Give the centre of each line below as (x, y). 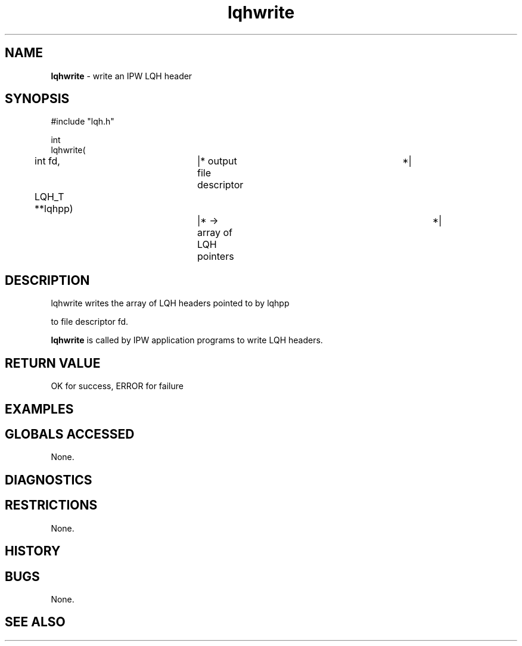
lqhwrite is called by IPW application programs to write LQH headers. (187, 340)
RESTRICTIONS (51, 505)
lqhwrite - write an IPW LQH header (122, 76)
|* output (217, 161)
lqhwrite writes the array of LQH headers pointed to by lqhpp (170, 303)
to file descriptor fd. (90, 322)
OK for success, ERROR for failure (117, 386)
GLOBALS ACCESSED (70, 434)
